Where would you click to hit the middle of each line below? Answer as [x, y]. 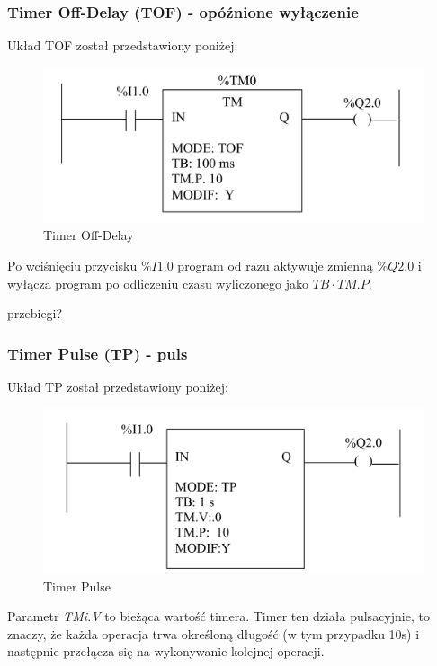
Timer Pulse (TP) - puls [98, 353]
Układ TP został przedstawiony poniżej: [118, 387]
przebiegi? [35, 313]
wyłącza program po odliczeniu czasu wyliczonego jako [158, 283]
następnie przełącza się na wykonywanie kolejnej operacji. [166, 651]
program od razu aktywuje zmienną [275, 266]
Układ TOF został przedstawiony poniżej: [123, 45]
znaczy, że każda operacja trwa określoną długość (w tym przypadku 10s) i [214, 633]
